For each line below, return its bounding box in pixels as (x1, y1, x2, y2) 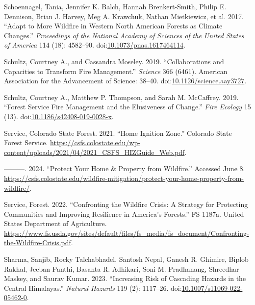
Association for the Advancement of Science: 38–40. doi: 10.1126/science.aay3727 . (4, 76, 247, 86)
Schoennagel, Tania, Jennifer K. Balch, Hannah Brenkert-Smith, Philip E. (4, 1, 227, 11)
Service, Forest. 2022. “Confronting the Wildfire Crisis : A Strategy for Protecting (4, 199, 248, 209)
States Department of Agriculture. (4, 218, 107, 229)
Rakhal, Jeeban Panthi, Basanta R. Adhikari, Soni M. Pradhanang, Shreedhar (4, 263, 239, 274)
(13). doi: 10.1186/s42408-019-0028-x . (4, 111, 114, 121)
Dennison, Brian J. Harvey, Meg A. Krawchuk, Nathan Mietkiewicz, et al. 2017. (4, 11, 244, 21)
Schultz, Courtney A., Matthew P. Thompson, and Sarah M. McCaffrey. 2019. (4, 92, 239, 102)
